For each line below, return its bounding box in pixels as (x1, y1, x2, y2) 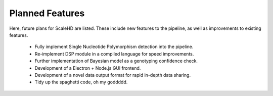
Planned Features (9, 8, 85, 19)
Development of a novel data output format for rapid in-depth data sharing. (34, 72, 191, 78)
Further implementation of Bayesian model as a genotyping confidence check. (34, 58, 198, 64)
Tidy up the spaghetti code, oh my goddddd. (34, 79, 128, 85)
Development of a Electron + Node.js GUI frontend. (34, 65, 141, 71)
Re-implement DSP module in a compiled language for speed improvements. (34, 51, 194, 57)
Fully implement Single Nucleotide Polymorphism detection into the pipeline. (34, 43, 194, 50)
